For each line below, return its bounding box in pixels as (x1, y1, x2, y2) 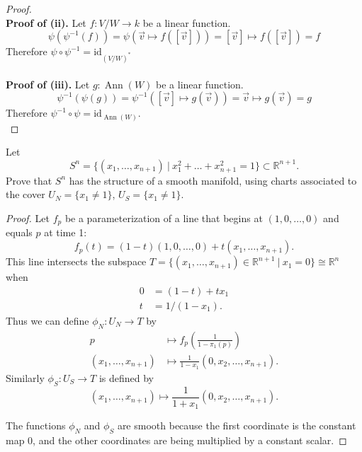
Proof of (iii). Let (6, 76, 90, 91)
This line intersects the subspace (6, 254, 147, 269)
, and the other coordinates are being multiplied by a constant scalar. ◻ (33, 432, 347, 447)
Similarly (6, 370, 45, 385)
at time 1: (44, 225, 87, 240)
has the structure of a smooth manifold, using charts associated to (69, 173, 357, 187)
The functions (6, 418, 66, 433)
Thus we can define (6, 313, 89, 328)
